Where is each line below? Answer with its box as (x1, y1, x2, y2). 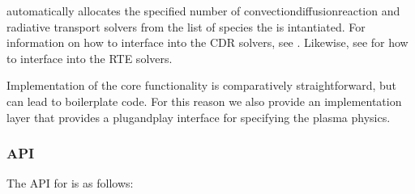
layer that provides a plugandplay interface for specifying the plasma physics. (6, 108, 391, 125)
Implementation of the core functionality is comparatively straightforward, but (6, 77, 397, 94)
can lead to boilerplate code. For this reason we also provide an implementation (6, 92, 402, 109)
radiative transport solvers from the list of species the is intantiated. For (6, 18, 366, 35)
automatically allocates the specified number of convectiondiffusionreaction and (6, 2, 400, 19)
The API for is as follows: (6, 175, 134, 192)
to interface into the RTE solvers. (6, 49, 173, 66)
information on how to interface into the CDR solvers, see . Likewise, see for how (6, 34, 409, 51)
